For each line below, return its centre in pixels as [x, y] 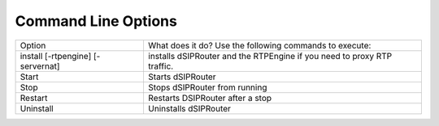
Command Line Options [96, 21]
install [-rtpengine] [56, 56]
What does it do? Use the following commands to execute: [259, 45]
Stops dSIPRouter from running [207, 87]
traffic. [161, 66]
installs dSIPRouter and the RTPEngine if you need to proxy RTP [270, 56]
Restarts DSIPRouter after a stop [210, 98]
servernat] [40, 66]
